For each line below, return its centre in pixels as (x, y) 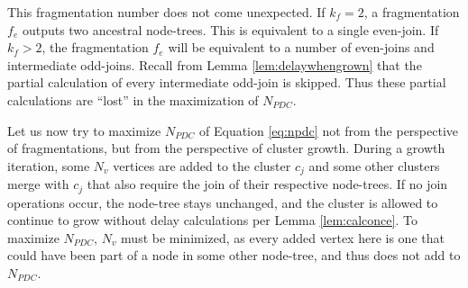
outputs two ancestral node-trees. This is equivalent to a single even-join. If (230, 29)
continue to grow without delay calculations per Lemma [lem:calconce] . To (212, 220)
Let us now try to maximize (84, 130)
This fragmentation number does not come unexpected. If (166, 12)
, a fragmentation (412, 12)
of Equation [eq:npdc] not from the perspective (329, 130)
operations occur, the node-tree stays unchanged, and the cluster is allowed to (223, 202)
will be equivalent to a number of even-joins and (301, 47)
